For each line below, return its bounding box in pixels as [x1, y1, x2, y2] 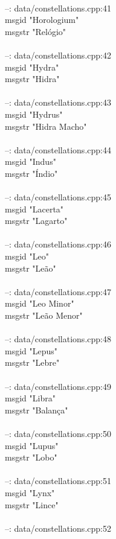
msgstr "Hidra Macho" [5, 120, 87, 132]
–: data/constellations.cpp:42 [5, 48, 111, 61]
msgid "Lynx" [5, 486, 55, 499]
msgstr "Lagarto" [5, 214, 68, 227]
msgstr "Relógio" [5, 25, 66, 37]
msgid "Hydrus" [5, 107, 63, 120]
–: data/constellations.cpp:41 [5, 1, 111, 14]
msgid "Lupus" [5, 439, 59, 451]
